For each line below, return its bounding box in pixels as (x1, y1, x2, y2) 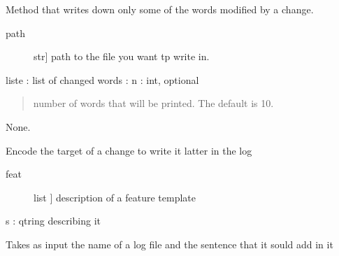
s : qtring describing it (6, 213, 101, 228)
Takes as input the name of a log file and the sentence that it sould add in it (6, 236, 333, 251)
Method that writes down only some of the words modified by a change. (6, 2, 314, 16)
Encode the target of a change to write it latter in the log (6, 143, 252, 157)
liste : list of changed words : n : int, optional (6, 72, 199, 87)
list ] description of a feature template (34, 190, 196, 204)
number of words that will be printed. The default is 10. (33, 96, 274, 111)
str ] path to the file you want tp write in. (34, 49, 210, 64)
